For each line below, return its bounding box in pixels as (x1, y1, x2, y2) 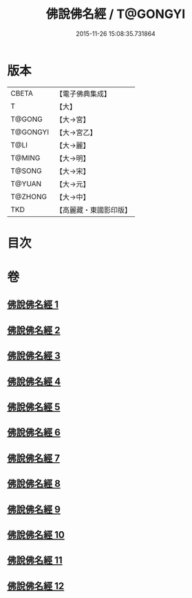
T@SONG (10, 166, 43, 176)
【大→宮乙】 (55, 127, 98, 137)
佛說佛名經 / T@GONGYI (45, 6, 186, 22)
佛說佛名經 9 (7, 504, 61, 515)
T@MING (10, 153, 41, 163)
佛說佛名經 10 (7, 528, 65, 541)
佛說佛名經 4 (7, 375, 61, 387)
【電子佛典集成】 (55, 89, 111, 99)
